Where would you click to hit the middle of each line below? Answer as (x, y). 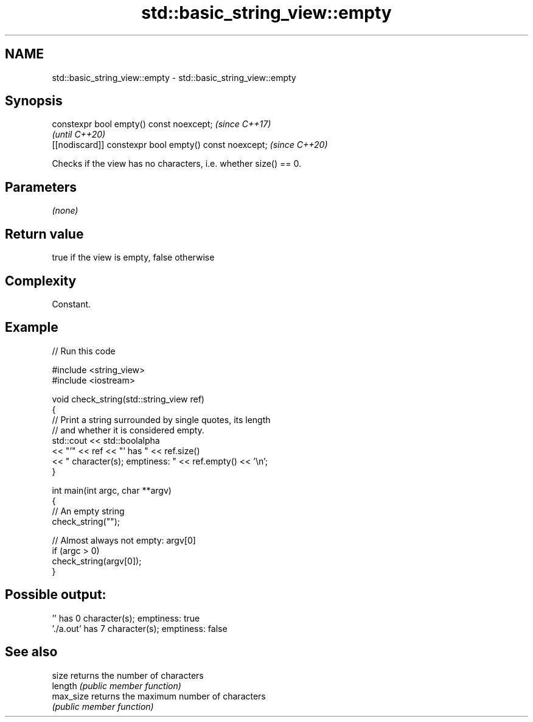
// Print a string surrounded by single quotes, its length (161, 419)
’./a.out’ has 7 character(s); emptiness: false (140, 628)
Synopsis (34, 101)
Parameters (41, 187)
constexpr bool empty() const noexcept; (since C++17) (162, 124)
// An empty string (88, 511)
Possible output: (56, 595)
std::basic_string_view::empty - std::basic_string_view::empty (174, 77)
